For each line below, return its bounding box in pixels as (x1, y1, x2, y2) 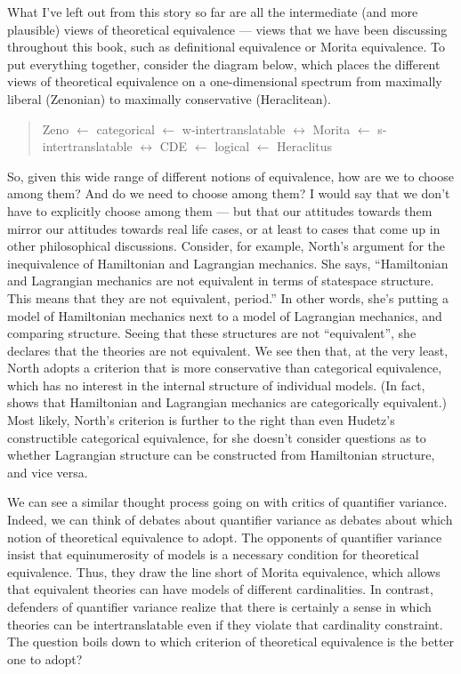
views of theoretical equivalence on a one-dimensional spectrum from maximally (7, 72, 442, 91)
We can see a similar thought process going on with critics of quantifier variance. (7, 493, 448, 511)
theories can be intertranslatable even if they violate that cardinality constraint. (7, 614, 443, 633)
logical (214, 137, 250, 156)
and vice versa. (7, 462, 88, 481)
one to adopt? (7, 649, 83, 668)
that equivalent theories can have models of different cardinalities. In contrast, (7, 580, 433, 598)
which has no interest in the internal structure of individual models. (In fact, (7, 375, 425, 394)
